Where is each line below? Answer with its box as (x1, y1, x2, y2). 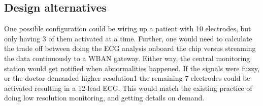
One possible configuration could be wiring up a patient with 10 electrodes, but (4, 23, 251, 34)
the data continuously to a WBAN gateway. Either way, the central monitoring (4, 52, 250, 63)
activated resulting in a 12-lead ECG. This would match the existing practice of (4, 82, 252, 93)
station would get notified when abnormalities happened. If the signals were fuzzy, (4, 63, 259, 73)
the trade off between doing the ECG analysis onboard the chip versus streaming (4, 43, 256, 54)
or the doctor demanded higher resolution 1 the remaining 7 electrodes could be (4, 73, 250, 83)
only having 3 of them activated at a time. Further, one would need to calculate (4, 33, 252, 43)
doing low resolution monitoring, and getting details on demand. (4, 92, 205, 103)
